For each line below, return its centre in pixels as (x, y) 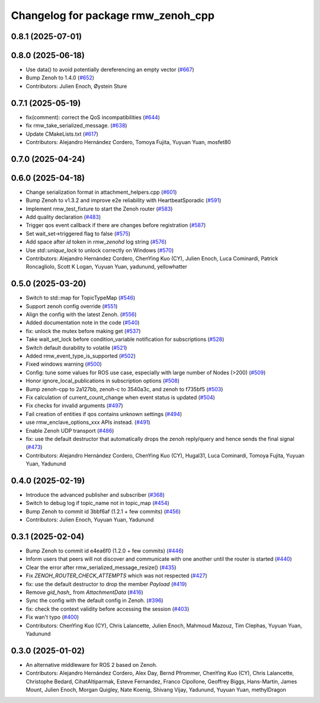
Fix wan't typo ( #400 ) (52, 617)
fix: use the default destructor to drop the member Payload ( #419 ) (106, 584)
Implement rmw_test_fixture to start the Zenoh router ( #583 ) (99, 209)
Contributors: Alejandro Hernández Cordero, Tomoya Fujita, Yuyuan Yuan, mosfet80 (128, 142)
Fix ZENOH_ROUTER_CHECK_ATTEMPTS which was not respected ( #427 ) (116, 576)
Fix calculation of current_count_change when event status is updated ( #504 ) (121, 397)
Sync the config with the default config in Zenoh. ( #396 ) (95, 600)
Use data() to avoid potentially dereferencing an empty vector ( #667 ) (110, 70)
